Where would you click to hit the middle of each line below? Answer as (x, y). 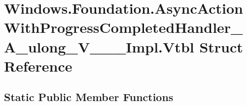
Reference (38, 66)
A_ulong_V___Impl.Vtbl (99, 46)
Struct (221, 46)
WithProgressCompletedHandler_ (123, 27)
